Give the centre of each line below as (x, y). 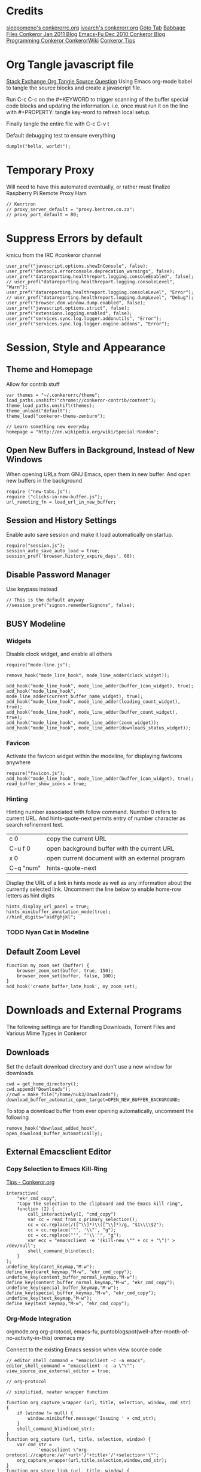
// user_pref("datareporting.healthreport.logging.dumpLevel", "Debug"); (100, 297)
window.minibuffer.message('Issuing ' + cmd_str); (92, 1418)
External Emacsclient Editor (59, 1152)
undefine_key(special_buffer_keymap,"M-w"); (63, 1288)
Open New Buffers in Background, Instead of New (100, 451)
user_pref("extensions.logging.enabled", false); (69, 313)
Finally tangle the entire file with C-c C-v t (58, 124)
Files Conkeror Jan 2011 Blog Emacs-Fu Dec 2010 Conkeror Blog (86, 34)
